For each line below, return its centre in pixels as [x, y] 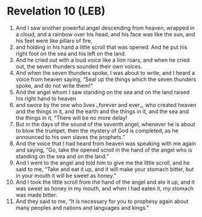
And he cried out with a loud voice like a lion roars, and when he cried [103, 60]
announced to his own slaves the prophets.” [70, 137]
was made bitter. [36, 195]
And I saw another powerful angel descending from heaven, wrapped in [105, 28]
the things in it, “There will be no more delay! [71, 118]
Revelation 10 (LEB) [56, 11]
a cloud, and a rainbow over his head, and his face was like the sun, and [105, 34]
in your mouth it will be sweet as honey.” [66, 175]
